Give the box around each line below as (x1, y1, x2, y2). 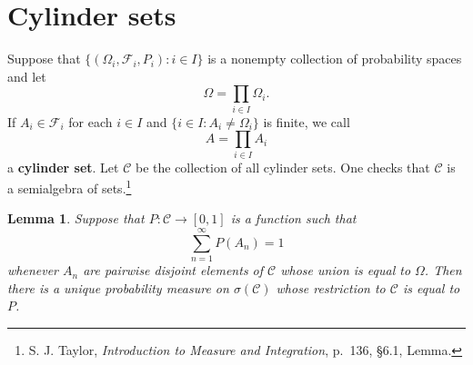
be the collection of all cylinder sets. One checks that (135, 157, 430, 176)
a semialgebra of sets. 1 (7, 176, 132, 197)
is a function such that (230, 209, 357, 228)
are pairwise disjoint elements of (83, 261, 264, 280)
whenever (7, 261, 58, 280)
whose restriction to (276, 278, 386, 297)
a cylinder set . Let (7, 157, 119, 176)
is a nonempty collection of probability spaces (207, 49, 462, 68)
